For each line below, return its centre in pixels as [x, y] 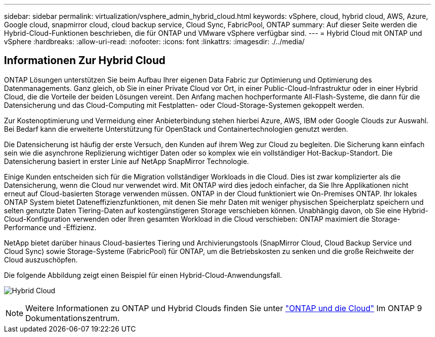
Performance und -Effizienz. [50, 227]
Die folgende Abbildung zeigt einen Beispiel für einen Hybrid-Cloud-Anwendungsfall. [143, 275]
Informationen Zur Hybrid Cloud [85, 61]
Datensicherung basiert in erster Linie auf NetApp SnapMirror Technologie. [127, 161]
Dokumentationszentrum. [72, 318]
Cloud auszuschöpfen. [41, 259]
